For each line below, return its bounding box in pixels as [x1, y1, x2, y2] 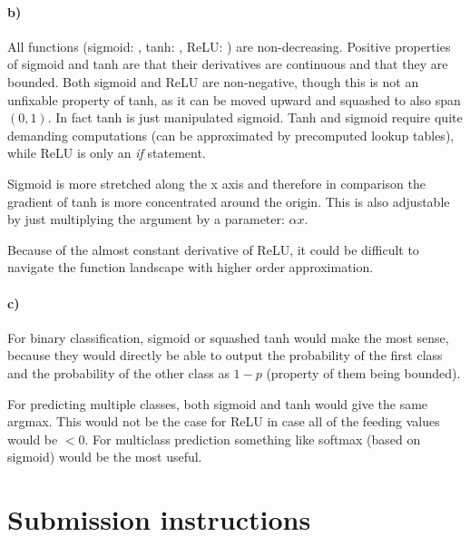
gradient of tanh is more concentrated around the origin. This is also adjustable [7, 191, 450, 210]
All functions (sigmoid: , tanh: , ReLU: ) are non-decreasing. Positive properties [7, 36, 451, 55]
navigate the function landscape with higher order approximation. [7, 258, 374, 277]
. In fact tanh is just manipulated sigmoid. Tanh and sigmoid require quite [47, 108, 463, 127]
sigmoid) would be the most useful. [7, 447, 202, 466]
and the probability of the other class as [7, 363, 230, 382]
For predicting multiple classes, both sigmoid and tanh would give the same [7, 394, 428, 413]
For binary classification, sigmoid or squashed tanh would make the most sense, [7, 327, 449, 347]
